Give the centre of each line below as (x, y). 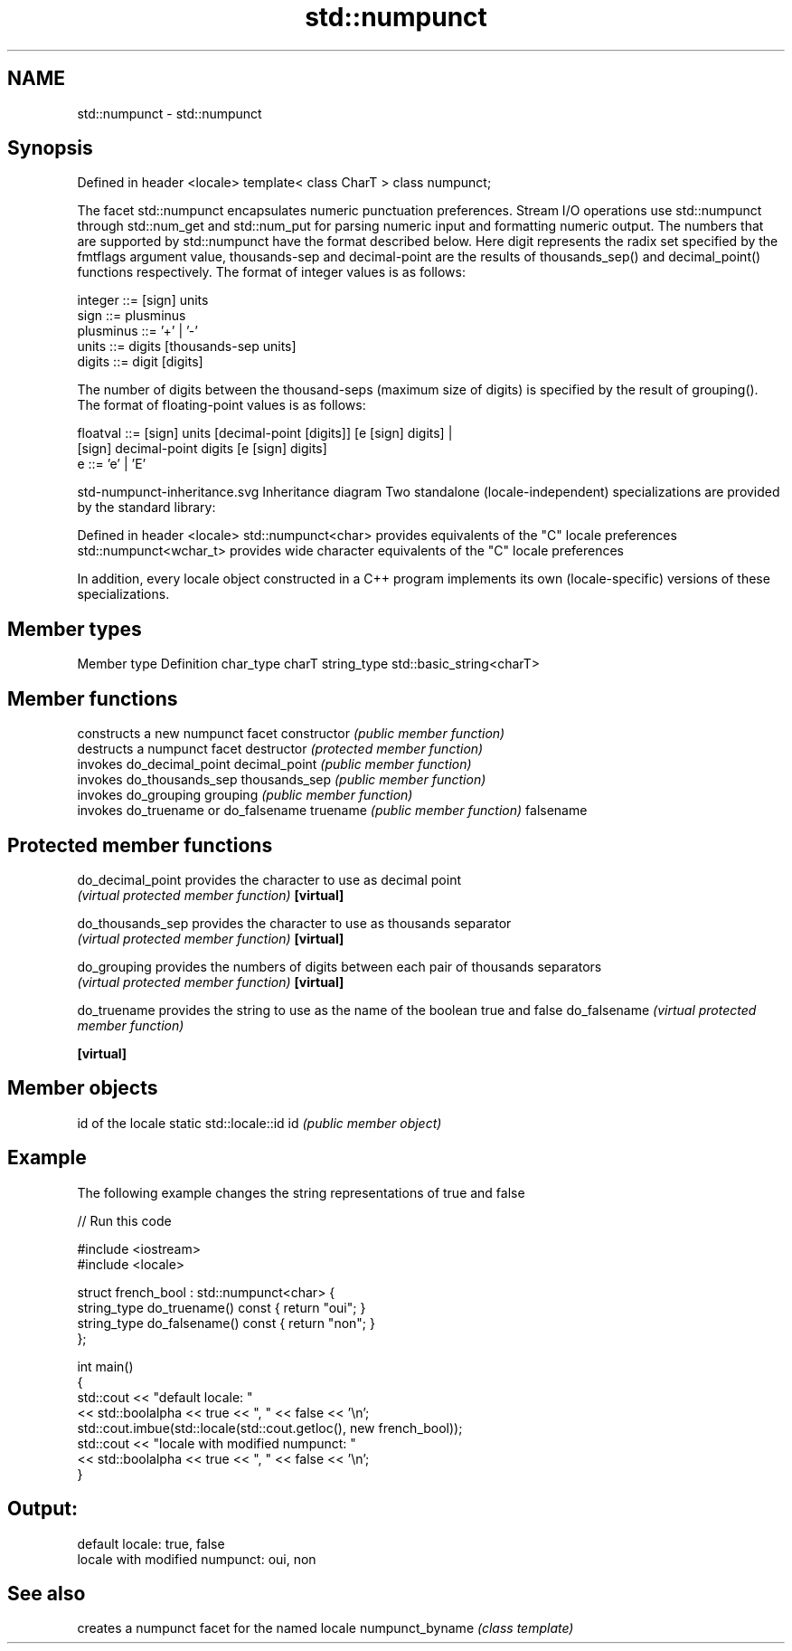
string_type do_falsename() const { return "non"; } (226, 1323)
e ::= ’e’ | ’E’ (112, 464)
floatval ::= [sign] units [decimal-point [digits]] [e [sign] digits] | (265, 433)
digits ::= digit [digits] (140, 362)
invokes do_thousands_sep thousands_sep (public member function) (282, 780)
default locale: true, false (151, 1543)
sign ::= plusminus (132, 316)
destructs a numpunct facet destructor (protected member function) (280, 749)
